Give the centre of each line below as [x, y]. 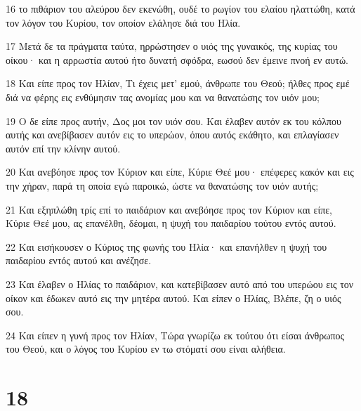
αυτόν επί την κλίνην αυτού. [63, 148]
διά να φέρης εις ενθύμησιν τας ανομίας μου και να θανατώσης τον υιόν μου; [163, 97]
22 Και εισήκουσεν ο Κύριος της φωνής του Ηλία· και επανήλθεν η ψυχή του [166, 246]
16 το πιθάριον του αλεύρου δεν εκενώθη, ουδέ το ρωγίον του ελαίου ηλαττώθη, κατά [180, 8]
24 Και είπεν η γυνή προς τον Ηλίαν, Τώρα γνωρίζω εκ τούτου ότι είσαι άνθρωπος [175, 335]
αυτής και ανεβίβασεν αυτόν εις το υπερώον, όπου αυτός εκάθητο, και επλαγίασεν [172, 135]
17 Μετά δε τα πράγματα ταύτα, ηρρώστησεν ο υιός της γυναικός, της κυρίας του [172, 46]
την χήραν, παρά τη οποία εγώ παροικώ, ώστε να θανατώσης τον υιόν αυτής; [162, 185]
